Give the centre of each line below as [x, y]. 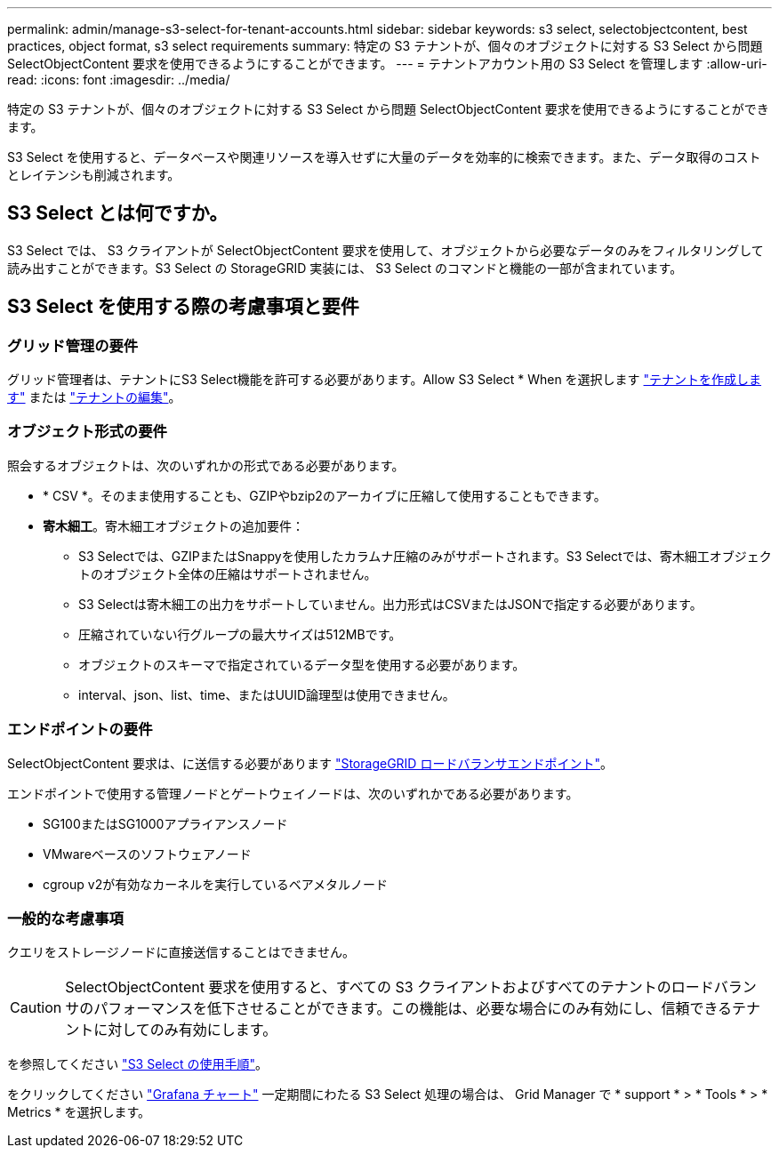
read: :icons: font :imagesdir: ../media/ [119, 80]
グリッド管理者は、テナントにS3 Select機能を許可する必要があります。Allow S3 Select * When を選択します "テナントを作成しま [385, 380]
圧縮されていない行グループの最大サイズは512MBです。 [240, 634]
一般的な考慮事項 [65, 918]
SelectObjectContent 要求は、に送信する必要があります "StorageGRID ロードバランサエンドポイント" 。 [310, 763]
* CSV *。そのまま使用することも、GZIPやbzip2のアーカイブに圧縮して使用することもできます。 [325, 495]
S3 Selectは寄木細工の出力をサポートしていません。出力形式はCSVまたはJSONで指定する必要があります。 [390, 604]
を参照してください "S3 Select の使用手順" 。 [137, 1064]
